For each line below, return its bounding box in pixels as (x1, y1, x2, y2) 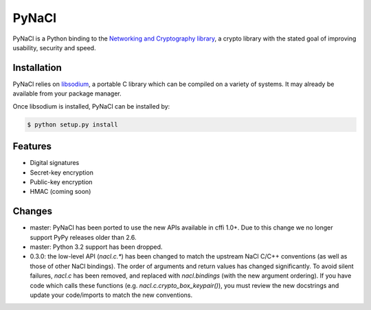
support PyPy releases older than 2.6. (30, 233, 137, 241)
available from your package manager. (12, 89, 122, 98)
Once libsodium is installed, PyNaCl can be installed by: (12, 102, 170, 110)
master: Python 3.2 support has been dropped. (30, 243, 163, 251)
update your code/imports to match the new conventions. (30, 291, 192, 299)
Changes (12, 206, 53, 217)
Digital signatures (30, 159, 80, 167)
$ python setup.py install (27, 120, 118, 129)
